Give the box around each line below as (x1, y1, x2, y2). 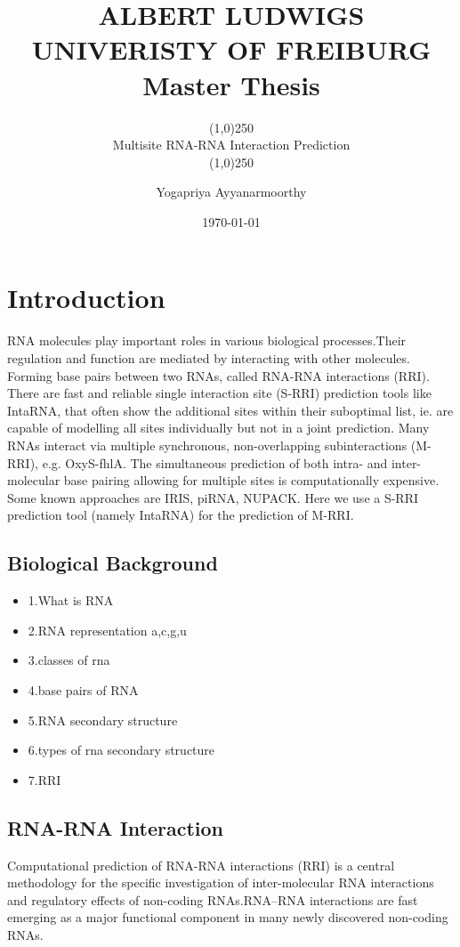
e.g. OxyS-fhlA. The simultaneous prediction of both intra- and (42, 453, 388, 472)
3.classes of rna (28, 651, 110, 669)
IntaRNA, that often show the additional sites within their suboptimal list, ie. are (7, 401, 454, 419)
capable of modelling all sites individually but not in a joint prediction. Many (7, 418, 430, 437)
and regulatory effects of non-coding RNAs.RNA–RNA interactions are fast (7, 890, 418, 909)
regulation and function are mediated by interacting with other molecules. (7, 349, 410, 367)
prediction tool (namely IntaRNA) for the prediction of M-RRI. (7, 506, 354, 524)
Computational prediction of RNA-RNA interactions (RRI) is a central (7, 855, 395, 874)
